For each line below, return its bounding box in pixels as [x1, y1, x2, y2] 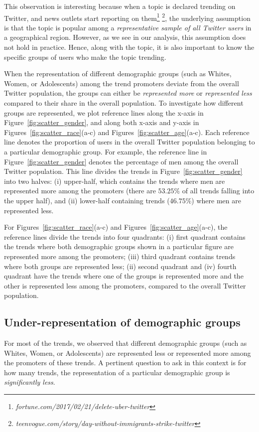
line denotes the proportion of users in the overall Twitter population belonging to [4, 137, 255, 147]
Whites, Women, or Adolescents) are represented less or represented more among [4, 347, 251, 358]
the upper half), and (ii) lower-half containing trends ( [4, 195, 170, 205]
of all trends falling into [182, 185, 255, 196]
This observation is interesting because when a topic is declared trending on [4, 1, 236, 11]
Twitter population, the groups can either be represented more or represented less [4, 88, 252, 98]
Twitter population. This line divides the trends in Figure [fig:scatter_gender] [4, 166, 243, 176]
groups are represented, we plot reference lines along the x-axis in [4, 107, 204, 118]
